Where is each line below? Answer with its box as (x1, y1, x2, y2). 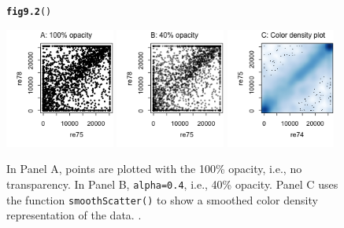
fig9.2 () (6, 6, 52, 17)
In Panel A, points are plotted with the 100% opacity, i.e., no (6, 160, 302, 177)
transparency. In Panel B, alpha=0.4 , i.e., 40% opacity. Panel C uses (6, 176, 338, 193)
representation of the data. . (6, 207, 142, 223)
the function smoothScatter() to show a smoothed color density (6, 191, 318, 208)
